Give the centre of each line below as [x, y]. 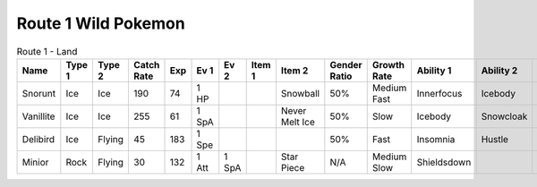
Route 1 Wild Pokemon [101, 23]
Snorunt [39, 93]
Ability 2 [499, 70]
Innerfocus [439, 93]
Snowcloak [504, 116]
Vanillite [38, 116]
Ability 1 [434, 70]
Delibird [38, 139]
